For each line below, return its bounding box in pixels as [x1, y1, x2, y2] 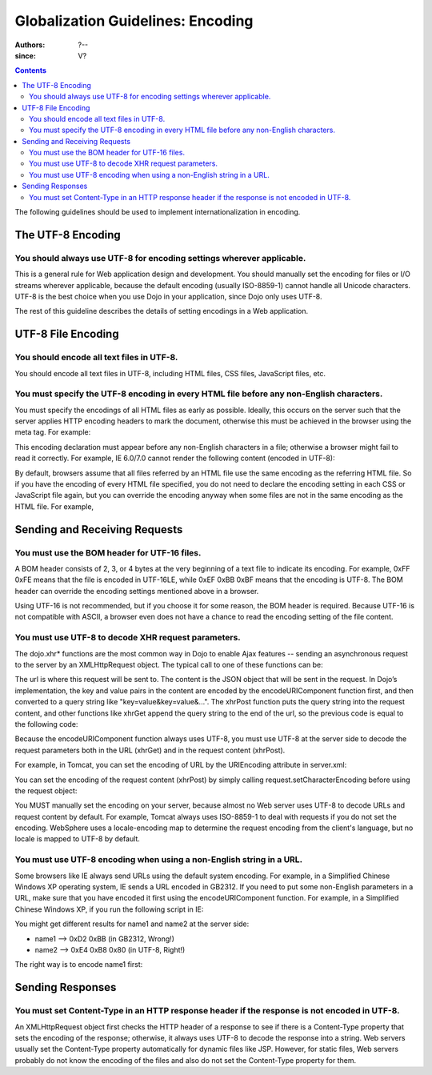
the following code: [14, 719, 78, 728]
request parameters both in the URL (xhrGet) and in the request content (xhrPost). [14, 745, 286, 755]
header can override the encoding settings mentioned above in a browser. [14, 586, 259, 596]
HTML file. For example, [14, 501, 94, 511]
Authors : [14, 40, 46, 50]
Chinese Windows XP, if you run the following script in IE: [14, 905, 204, 914]
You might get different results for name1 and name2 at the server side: [14, 919, 250, 929]
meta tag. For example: [14, 427, 91, 437]
